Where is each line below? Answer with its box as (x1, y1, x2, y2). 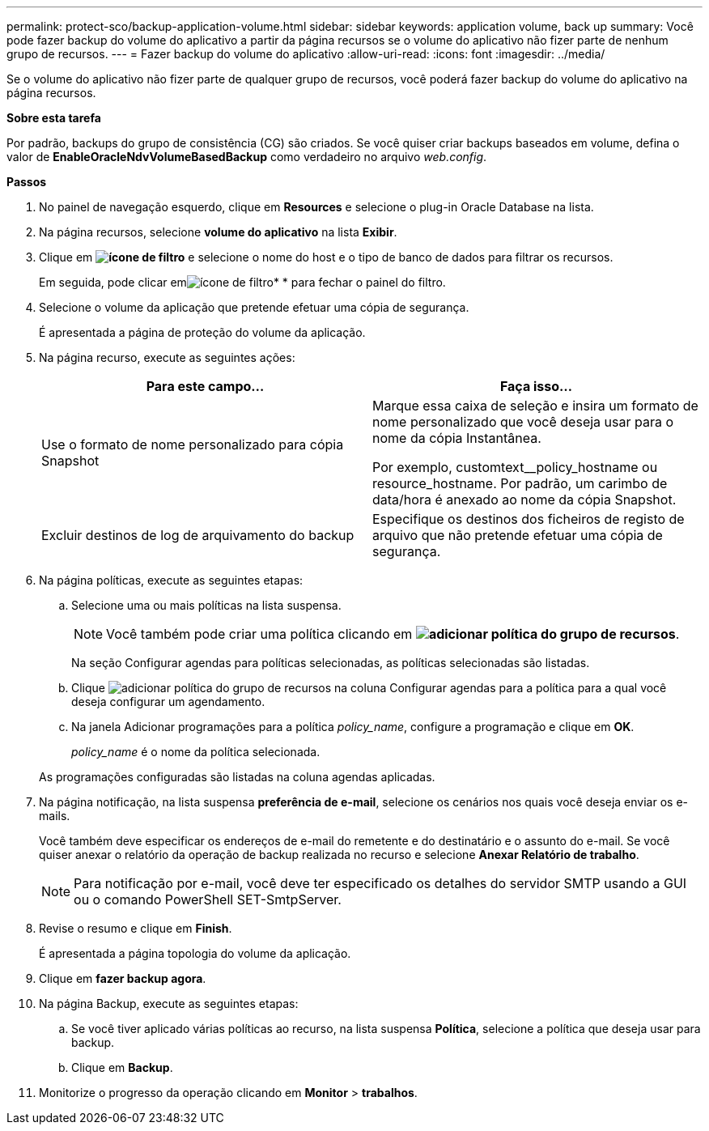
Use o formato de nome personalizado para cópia (41, 436, 344, 453)
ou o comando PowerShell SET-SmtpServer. (74, 891, 342, 908)
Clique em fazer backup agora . (39, 972, 206, 985)
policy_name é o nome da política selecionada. (71, 745, 321, 759)
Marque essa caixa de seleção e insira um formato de (372, 398, 698, 414)
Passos (6, 175, 47, 189)
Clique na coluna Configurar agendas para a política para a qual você (71, 681, 667, 695)
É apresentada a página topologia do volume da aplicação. (39, 946, 351, 960)
